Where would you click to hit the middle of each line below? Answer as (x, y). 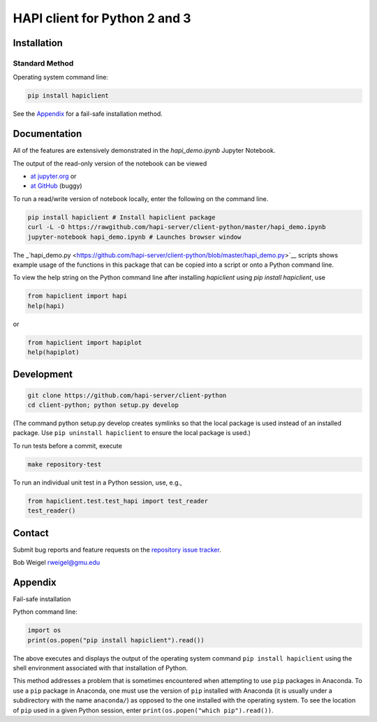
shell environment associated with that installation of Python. (101, 668)
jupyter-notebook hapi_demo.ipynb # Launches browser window (134, 237)
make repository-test (65, 464)
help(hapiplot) (53, 352)
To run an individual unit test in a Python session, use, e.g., (97, 482)
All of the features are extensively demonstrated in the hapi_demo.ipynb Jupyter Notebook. (144, 151)
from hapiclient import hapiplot (85, 342)
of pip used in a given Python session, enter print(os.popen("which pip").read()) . (143, 710)
